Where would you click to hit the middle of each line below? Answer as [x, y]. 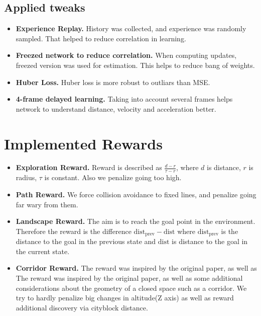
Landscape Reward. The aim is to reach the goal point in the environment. [136, 221]
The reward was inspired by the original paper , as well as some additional [129, 278]
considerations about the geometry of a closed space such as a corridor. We [131, 288]
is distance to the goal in [210, 241]
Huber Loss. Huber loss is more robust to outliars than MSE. [113, 82]
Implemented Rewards [83, 143]
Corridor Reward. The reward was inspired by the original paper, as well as [136, 268]
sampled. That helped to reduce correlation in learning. [101, 38]
